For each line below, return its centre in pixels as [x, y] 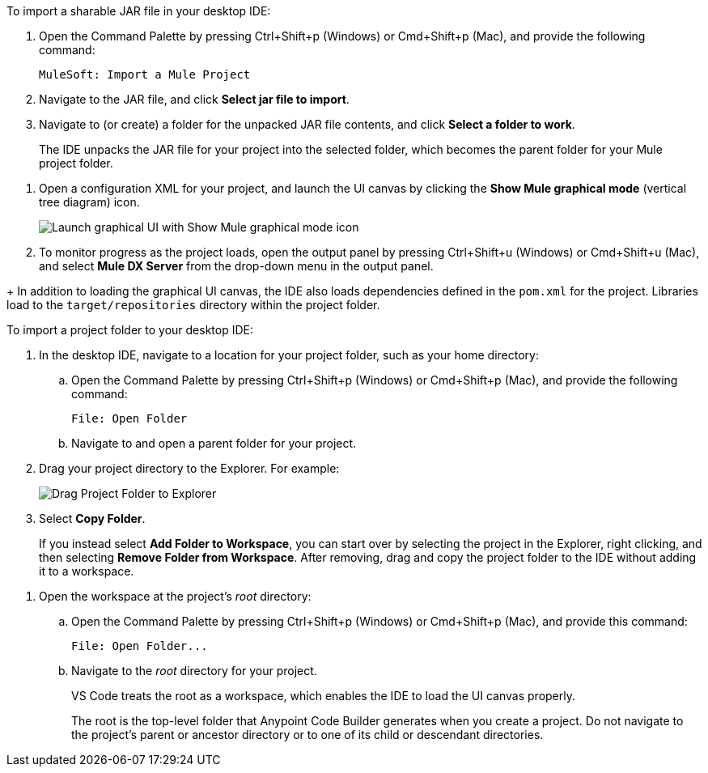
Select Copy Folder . [92, 518]
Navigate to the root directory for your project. [194, 671]
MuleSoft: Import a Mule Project [145, 74]
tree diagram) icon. [89, 202]
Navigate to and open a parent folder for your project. [214, 443]
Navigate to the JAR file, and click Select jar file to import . [194, 99]
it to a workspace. [87, 571]
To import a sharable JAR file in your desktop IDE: [139, 11]
